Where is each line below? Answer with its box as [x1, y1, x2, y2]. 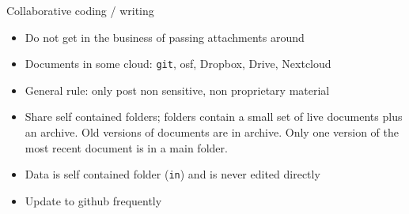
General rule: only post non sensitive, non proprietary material [25, 81, 330, 98]
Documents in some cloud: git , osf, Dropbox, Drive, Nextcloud [25, 55, 331, 72]
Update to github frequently [25, 192, 162, 208]
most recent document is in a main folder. [25, 139, 228, 156]
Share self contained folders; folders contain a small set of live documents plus [25, 108, 403, 125]
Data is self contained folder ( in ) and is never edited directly [25, 166, 320, 182]
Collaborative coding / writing [6, 2, 154, 18]
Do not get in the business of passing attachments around [25, 28, 305, 45]
